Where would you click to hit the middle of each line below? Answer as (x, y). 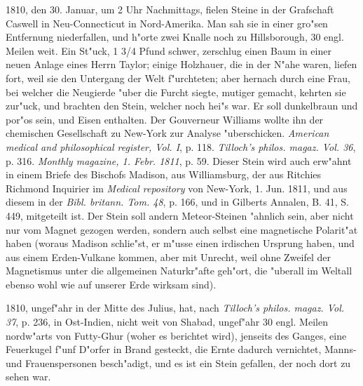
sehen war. (28, 377)
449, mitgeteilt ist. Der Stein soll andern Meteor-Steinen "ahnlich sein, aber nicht (180, 215)
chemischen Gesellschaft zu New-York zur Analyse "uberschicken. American (167, 133)
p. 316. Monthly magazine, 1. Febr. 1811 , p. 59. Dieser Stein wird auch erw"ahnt (179, 160)
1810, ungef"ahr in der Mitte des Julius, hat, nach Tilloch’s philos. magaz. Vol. (175, 308)
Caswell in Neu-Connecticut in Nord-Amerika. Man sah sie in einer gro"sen (167, 23)
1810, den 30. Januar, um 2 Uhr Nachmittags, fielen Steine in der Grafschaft (170, 9)
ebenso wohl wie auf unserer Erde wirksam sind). (111, 284)
